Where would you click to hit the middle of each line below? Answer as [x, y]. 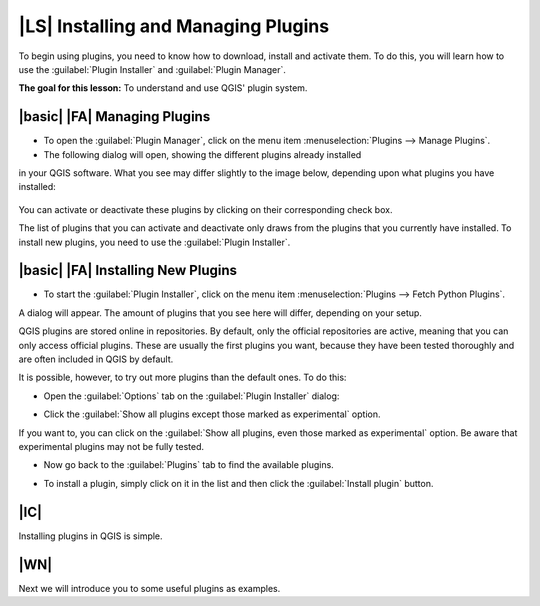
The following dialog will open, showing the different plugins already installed [202, 154]
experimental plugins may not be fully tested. [111, 446]
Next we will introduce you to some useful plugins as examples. [149, 588]
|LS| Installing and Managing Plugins [174, 26]
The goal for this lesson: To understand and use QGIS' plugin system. [163, 88]
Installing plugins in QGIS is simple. [91, 536]
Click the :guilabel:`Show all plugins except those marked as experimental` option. [212, 414]
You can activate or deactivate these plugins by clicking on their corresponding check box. [205, 209]
